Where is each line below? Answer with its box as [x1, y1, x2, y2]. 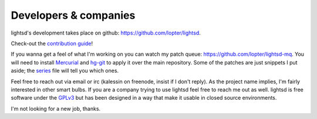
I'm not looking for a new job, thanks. [11, 105, 101, 112]
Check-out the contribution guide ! [11, 40, 93, 47]
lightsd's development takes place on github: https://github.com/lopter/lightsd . [11, 29, 201, 36]
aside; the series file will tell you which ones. [11, 67, 119, 74]
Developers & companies [11, 9, 136, 22]
